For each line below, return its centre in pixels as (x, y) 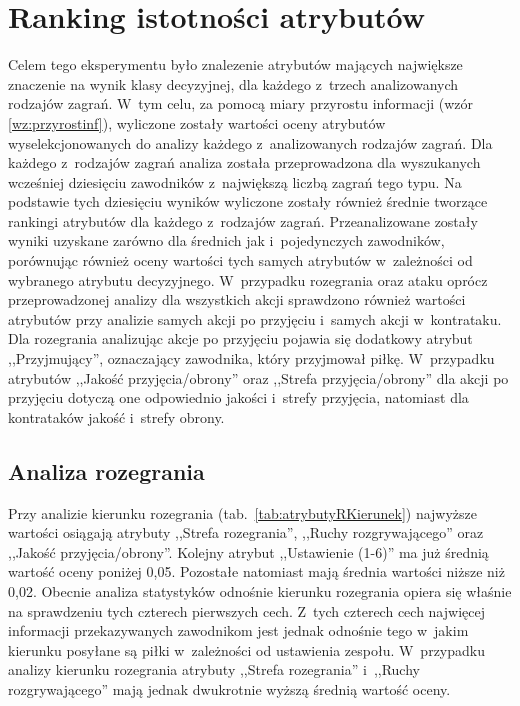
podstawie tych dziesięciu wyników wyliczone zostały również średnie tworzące (248, 201)
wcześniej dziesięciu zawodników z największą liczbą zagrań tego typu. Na (235, 181)
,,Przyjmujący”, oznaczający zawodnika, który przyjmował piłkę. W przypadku (251, 358)
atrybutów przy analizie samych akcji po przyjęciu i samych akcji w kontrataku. (255, 318)
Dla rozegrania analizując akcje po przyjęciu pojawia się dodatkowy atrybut (240, 338)
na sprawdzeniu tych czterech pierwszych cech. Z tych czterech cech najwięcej (246, 610)
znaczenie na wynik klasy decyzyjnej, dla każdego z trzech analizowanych (233, 83)
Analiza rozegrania (106, 470)
